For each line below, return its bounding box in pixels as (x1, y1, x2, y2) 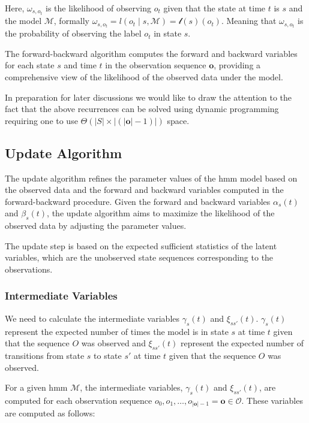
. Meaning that (221, 14, 277, 27)
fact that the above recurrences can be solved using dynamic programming (5, 102, 279, 115)
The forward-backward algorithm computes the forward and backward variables (5, 47, 298, 59)
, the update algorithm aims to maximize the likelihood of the (47, 207, 275, 219)
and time (64, 59, 97, 71)
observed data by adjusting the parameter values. (5, 219, 187, 232)
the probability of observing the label (5, 27, 142, 40)
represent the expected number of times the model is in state (5, 325, 229, 337)
